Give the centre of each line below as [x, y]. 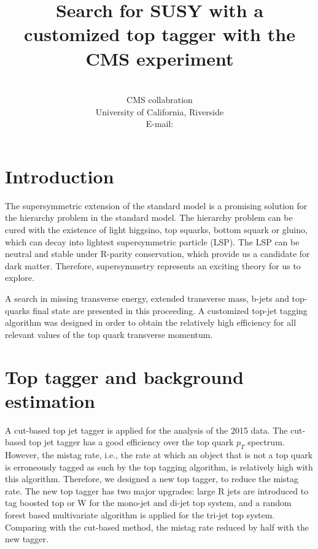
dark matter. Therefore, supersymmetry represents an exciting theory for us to [153, 265]
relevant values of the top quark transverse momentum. [109, 334]
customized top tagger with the [160, 34]
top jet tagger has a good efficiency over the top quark [131, 442]
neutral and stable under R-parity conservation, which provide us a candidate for [157, 254]
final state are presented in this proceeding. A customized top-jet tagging [170, 310]
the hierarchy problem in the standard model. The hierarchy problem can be [149, 217]
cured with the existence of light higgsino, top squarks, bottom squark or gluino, [156, 229]
